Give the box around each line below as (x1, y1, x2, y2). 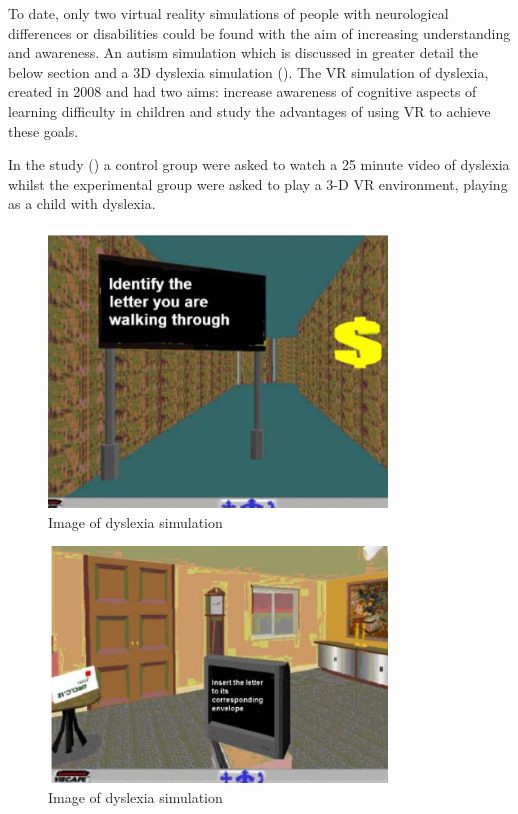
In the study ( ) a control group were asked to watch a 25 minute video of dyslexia (8, 154, 510, 175)
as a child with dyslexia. (8, 193, 156, 214)
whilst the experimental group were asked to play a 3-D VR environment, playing (8, 173, 508, 194)
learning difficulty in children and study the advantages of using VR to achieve (8, 100, 491, 121)
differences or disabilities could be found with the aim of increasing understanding (8, 22, 511, 43)
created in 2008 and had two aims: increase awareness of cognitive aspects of (8, 81, 477, 102)
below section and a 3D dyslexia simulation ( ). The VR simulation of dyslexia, (8, 61, 489, 82)
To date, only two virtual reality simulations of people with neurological (8, 3, 449, 23)
